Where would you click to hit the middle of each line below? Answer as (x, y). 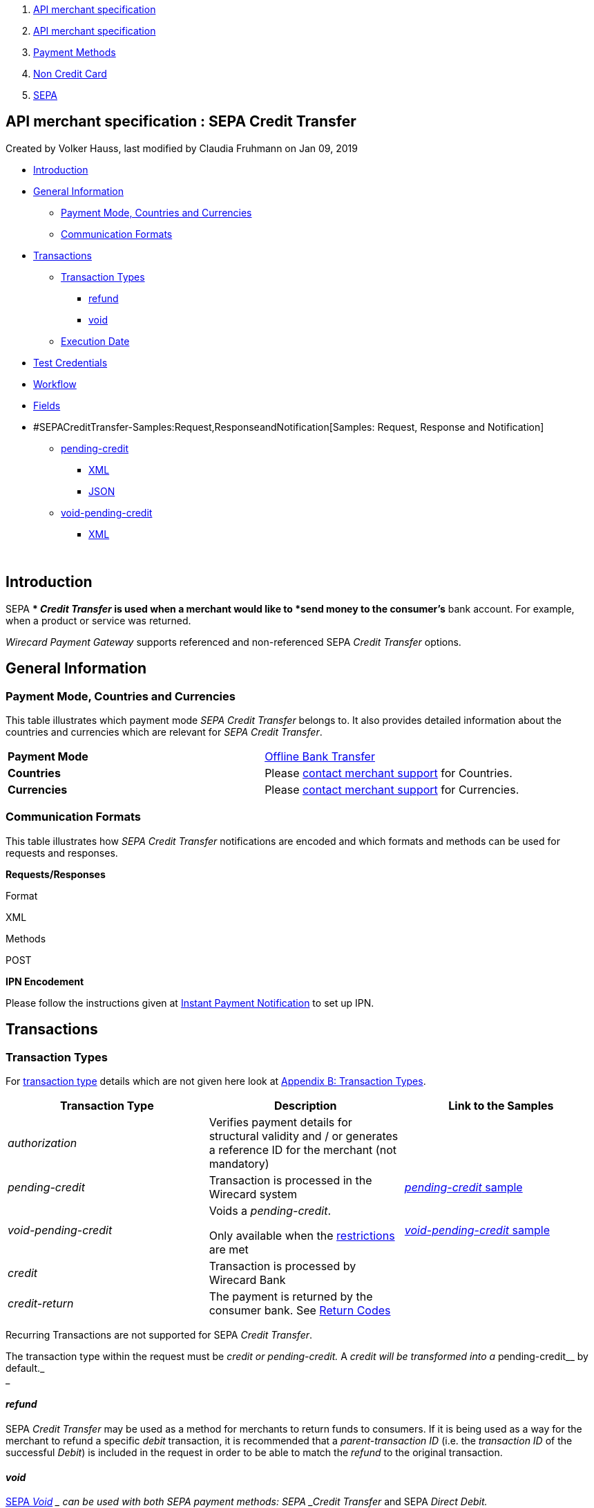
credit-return (41, 1303)
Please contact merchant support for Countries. (389, 773)
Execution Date (95, 341)
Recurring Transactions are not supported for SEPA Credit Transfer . (159, 1334)
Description (306, 1105)
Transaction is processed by (282, 1266)
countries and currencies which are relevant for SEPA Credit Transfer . (164, 732)
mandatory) (239, 1163)
